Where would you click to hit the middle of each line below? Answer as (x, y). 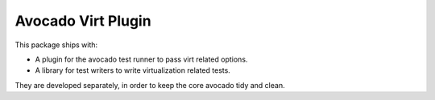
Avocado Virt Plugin (83, 21)
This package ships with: (56, 45)
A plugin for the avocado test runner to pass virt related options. (141, 59)
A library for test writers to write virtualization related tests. (133, 70)
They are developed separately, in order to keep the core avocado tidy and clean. (150, 85)
